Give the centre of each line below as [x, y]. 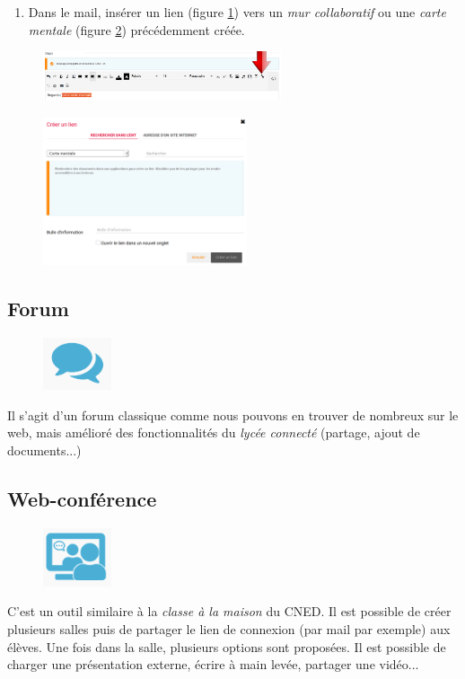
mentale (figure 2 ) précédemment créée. [136, 29]
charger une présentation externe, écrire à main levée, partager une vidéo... [213, 664]
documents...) [44, 450]
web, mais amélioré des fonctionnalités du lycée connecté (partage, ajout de [214, 432]
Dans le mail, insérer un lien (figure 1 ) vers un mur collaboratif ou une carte [237, 12]
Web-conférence [82, 498]
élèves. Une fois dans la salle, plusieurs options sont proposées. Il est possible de [227, 646]
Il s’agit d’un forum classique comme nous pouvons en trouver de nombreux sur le [233, 414]
